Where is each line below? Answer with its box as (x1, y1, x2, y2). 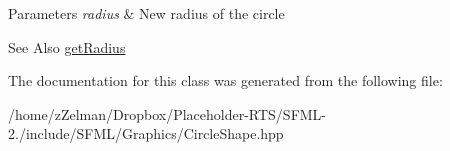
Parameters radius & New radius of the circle (8, 3, 285, 23)
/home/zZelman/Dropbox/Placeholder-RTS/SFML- (8, 103, 327, 124)
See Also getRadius (8, 36, 126, 57)
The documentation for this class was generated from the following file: (8, 70, 443, 91)
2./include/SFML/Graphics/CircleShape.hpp (8, 123, 284, 144)
